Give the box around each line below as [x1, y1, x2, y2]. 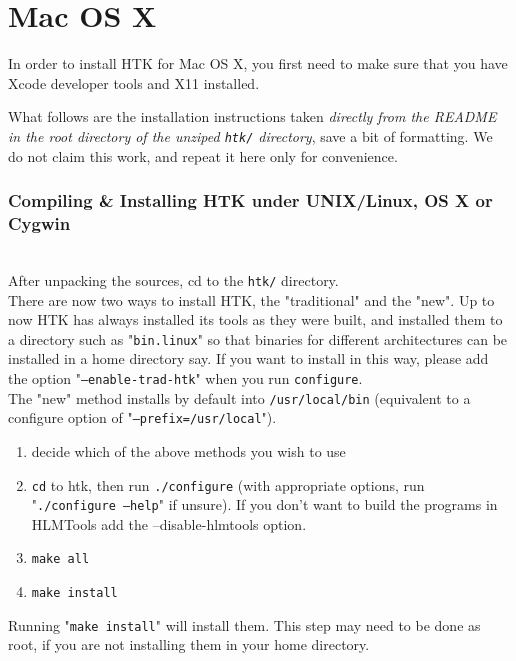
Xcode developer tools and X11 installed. [8, 72, 260, 93]
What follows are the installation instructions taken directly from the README [8, 106, 497, 127]
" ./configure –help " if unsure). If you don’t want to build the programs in [31, 494, 498, 515]
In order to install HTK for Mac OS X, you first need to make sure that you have [8, 53, 508, 74]
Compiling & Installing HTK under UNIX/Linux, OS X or [8, 188, 493, 213]
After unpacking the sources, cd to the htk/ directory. [8, 269, 339, 290]
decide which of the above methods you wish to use [31, 440, 346, 461]
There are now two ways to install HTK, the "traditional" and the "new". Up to [8, 289, 495, 310]
